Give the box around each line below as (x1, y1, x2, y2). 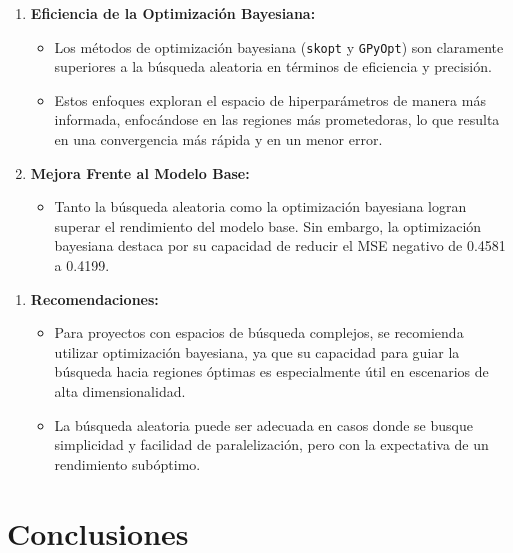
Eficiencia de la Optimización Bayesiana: (30, 3, 316, 23)
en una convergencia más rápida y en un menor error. (54, 129, 383, 150)
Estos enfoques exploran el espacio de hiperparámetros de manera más (54, 89, 486, 110)
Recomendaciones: (30, 288, 159, 309)
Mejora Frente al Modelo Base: (30, 162, 250, 183)
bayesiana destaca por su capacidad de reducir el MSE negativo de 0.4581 (54, 235, 506, 256)
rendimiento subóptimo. (54, 453, 201, 474)
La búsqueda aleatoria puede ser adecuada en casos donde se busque (54, 414, 473, 435)
